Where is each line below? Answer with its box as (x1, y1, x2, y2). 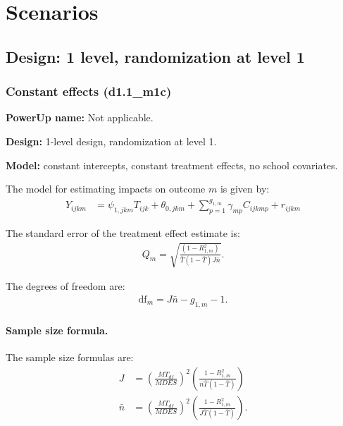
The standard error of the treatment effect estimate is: (6, 225, 240, 240)
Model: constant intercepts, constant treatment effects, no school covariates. (6, 157, 338, 172)
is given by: (220, 181, 270, 196)
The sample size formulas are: (6, 350, 134, 365)
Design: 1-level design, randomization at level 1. (6, 133, 217, 148)
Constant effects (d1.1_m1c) (6, 83, 172, 100)
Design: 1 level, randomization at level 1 (6, 45, 305, 67)
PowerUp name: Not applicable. (6, 110, 154, 125)
